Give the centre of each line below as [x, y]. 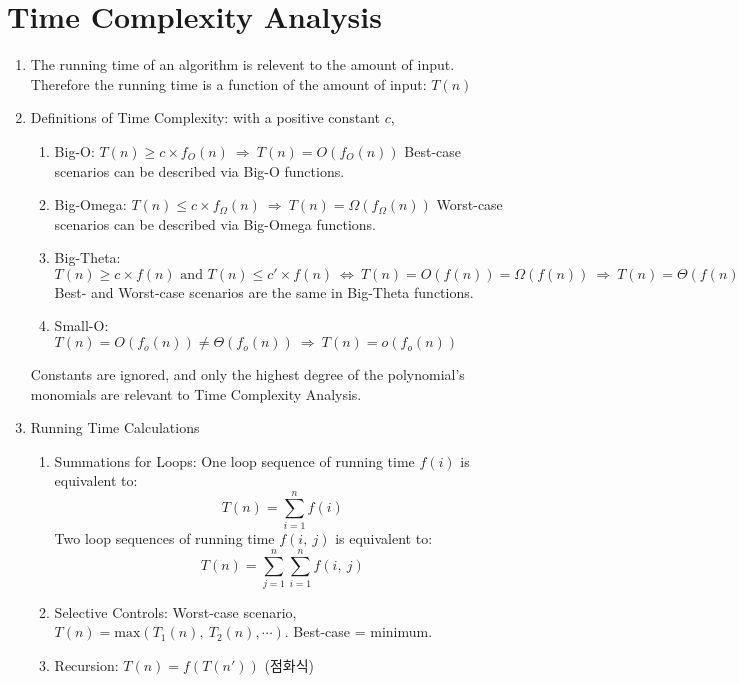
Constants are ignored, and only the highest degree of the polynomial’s [247, 374]
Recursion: [86, 665]
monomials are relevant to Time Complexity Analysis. [196, 393]
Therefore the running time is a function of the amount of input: [228, 83]
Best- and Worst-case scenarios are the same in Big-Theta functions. [264, 291]
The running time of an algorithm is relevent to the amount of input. [242, 64]
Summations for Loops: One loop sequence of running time [234, 460]
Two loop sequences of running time [164, 538]
